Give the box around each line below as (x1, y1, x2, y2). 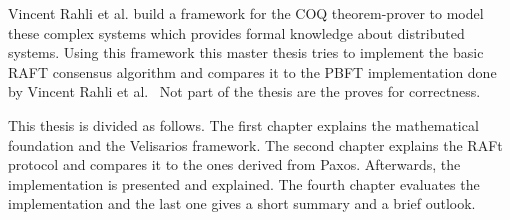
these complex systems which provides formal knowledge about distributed (8, 22, 465, 43)
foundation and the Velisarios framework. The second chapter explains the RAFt (8, 134, 503, 155)
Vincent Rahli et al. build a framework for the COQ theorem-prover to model (8, 3, 484, 23)
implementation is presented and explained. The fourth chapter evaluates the (8, 173, 480, 194)
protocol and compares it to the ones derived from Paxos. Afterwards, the (8, 154, 461, 175)
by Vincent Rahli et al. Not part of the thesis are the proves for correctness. (8, 81, 481, 102)
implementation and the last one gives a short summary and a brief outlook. (8, 193, 476, 214)
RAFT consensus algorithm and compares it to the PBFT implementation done (8, 61, 497, 82)
